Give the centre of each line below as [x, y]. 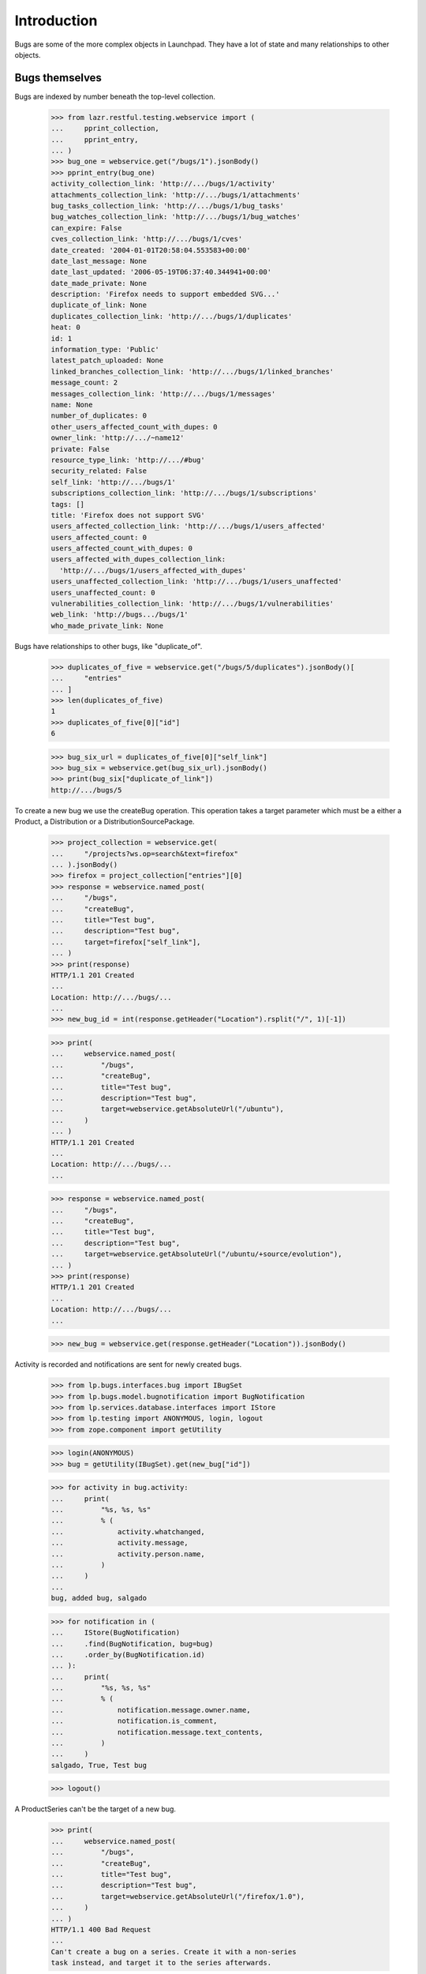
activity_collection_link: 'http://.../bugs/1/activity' [163, 184]
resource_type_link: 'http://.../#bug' [128, 460]
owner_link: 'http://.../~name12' [118, 438]
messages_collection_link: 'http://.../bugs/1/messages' [163, 394]
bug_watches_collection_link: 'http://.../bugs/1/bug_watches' [176, 217]
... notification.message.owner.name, [151, 1710]
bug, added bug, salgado [99, 1598]
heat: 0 [65, 327]
